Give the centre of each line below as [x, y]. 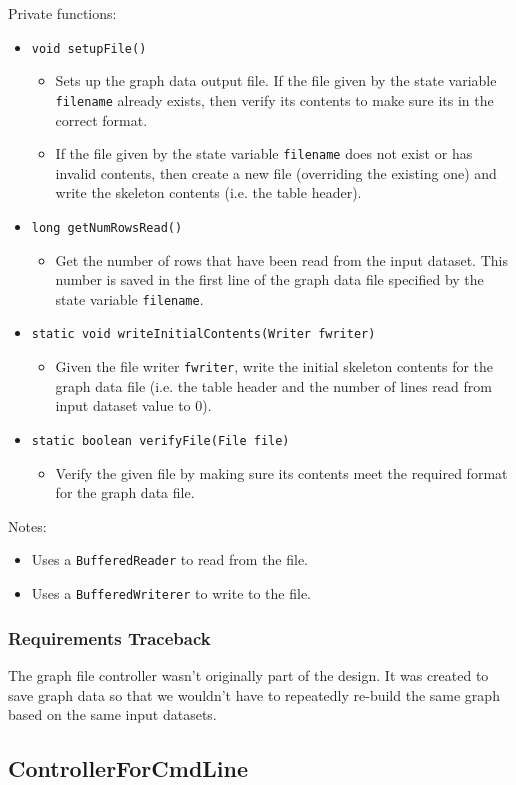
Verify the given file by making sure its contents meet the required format [281, 472]
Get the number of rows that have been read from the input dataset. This [281, 259]
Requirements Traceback [109, 637]
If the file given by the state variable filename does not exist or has [264, 153]
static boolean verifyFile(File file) [160, 440]
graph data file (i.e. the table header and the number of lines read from [273, 385]
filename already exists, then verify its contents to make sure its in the [274, 99]
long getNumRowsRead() [107, 227]
